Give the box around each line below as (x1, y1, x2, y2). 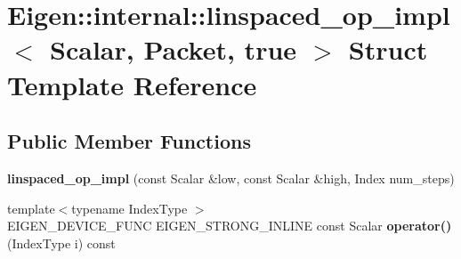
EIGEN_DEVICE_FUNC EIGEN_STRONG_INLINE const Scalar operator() (7, 216, 452, 235)
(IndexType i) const (7, 233, 116, 252)
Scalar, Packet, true (50, 31, 297, 68)
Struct (348, 31, 428, 68)
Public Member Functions (7, 127, 251, 155)
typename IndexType (71, 198, 188, 217)
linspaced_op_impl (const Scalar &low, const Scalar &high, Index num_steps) (7, 168, 455, 187)
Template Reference (7, 66, 257, 102)
